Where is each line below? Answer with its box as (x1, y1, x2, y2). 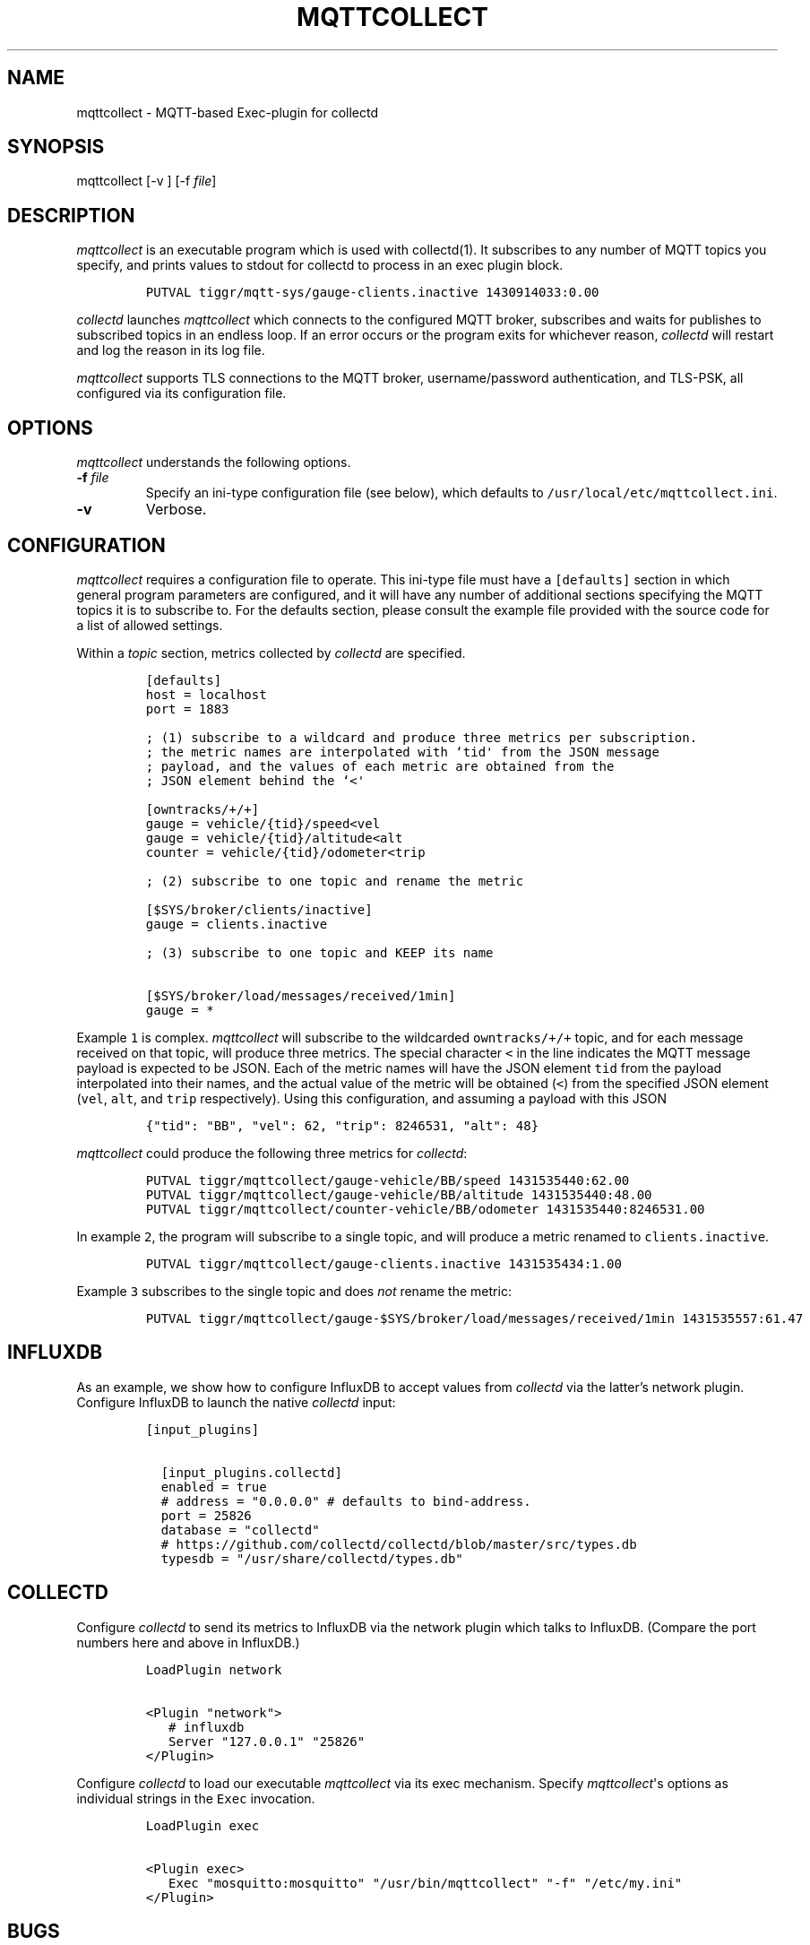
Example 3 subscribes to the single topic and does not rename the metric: (76, 1283, 512, 1299)
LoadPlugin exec (145, 1818, 260, 1833)
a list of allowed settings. (76, 617, 223, 633)
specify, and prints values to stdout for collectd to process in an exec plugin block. (76, 257, 564, 273)
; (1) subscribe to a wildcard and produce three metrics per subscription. (145, 730, 698, 745)
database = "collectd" (160, 1522, 320, 1537)
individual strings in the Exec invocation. (76, 1790, 315, 1806)
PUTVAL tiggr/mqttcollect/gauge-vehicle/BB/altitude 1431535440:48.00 (145, 1187, 652, 1202)
